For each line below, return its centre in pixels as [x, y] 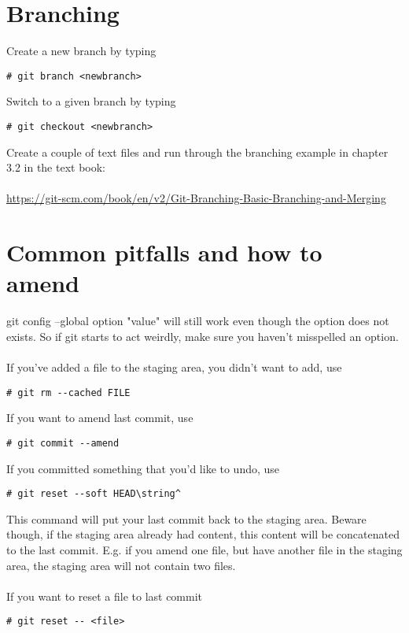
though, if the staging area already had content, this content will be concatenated [203, 534]
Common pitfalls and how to [164, 252]
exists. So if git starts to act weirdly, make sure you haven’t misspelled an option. [203, 336]
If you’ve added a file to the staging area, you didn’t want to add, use [174, 367]
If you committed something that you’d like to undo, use [143, 468]
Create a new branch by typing [81, 51]
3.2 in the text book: [56, 167]
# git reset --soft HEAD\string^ [94, 494]
